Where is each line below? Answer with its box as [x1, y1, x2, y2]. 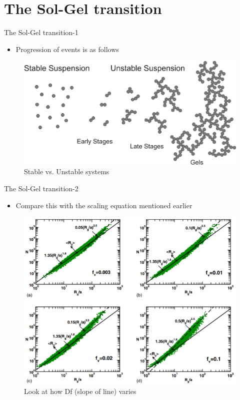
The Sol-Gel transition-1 [4, 27, 78, 38]
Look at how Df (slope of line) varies [24, 386, 136, 396]
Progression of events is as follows [15, 44, 119, 54]
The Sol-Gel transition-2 [4, 183, 78, 193]
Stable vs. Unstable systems [24, 166, 109, 177]
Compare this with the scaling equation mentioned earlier [15, 200, 192, 210]
